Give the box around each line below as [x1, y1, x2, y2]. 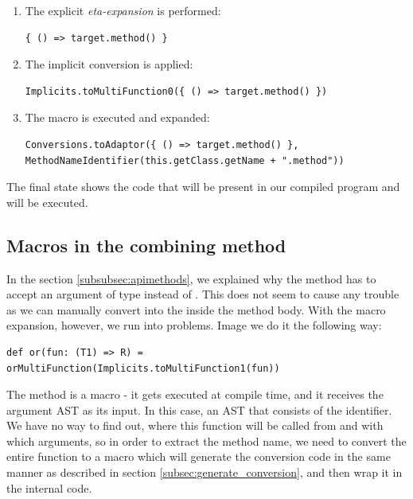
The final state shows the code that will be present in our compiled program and [6, 178, 400, 195]
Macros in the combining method [6, 232, 286, 257]
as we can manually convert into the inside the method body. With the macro [6, 301, 386, 318]
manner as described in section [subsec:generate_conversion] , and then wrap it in [6, 464, 403, 481]
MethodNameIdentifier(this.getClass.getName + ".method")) [25, 154, 345, 166]
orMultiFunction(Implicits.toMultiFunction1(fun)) [6, 362, 280, 374]
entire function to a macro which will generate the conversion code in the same [6, 448, 391, 465]
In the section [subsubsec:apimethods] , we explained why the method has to [6, 270, 376, 287]
